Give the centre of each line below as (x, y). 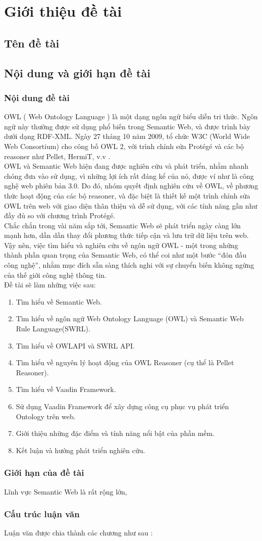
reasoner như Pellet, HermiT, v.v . (57, 156)
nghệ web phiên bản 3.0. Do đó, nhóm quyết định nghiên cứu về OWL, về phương (131, 186)
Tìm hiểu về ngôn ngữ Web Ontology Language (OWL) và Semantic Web (130, 318)
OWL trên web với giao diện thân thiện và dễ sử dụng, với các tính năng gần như (131, 205)
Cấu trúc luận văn (42, 514)
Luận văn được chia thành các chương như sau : (78, 533)
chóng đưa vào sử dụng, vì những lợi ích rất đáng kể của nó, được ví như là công (129, 176)
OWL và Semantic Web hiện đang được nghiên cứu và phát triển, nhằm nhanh (126, 166)
